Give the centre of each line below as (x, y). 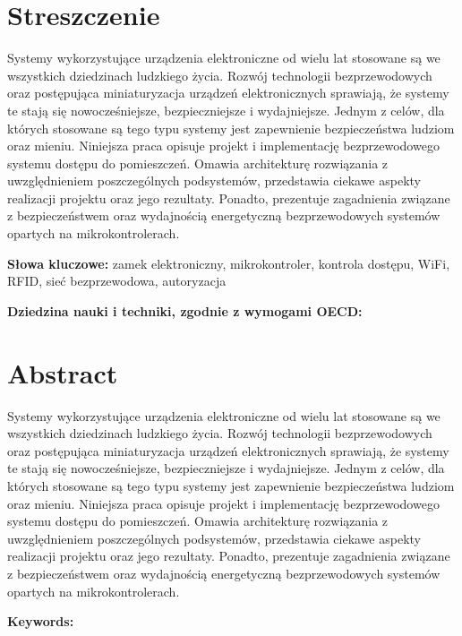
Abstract (63, 372)
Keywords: (41, 621)
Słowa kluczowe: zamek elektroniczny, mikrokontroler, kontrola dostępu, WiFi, (229, 263)
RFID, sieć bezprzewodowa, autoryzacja (117, 281)
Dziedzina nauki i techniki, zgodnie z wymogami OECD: (185, 310)
